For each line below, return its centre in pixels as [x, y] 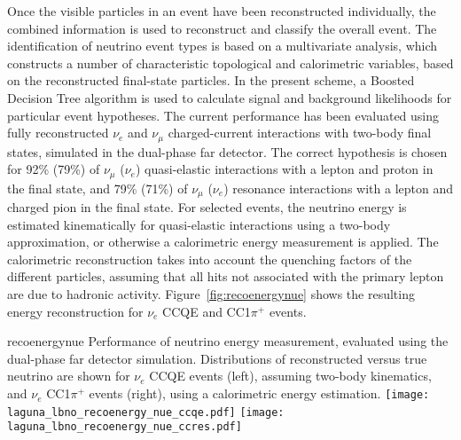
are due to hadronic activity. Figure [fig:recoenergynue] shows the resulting [211, 294]
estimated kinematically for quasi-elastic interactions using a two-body [199, 224]
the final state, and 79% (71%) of [98, 188]
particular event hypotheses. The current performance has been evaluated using [223, 115]
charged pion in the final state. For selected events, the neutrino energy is [207, 207]
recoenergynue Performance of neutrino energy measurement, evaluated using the [228, 341]
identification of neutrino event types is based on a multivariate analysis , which [223, 46]
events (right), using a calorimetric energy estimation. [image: [259, 393]
